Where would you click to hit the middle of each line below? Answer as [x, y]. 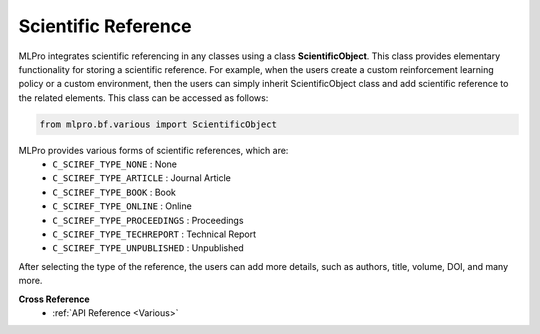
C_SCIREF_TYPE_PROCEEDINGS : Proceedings [148, 220]
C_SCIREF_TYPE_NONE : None [115, 164]
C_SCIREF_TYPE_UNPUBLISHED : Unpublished [148, 248]
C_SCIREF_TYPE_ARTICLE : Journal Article [142, 178]
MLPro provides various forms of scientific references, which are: [153, 150]
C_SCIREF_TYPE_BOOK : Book [114, 192]
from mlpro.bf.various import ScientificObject [158, 124]
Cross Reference [54, 299]
